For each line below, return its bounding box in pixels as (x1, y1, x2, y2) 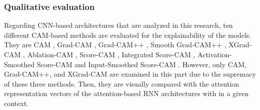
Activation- (197, 49, 232, 59)
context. (4, 98, 28, 108)
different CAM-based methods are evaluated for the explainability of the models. (4, 29, 251, 40)
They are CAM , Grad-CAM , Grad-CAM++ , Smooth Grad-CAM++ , (4, 39, 226, 50)
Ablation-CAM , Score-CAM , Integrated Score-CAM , (27, 49, 195, 59)
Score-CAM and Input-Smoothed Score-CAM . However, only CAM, (36, 59, 247, 69)
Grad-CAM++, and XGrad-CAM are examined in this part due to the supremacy (4, 69, 256, 79)
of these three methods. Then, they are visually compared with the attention (4, 78, 239, 89)
